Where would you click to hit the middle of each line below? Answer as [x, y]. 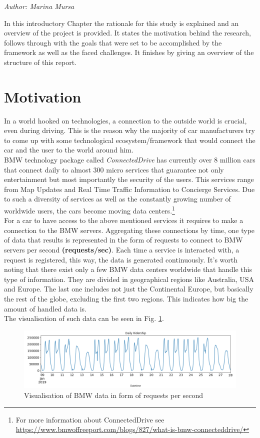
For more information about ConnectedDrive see [90, 419]
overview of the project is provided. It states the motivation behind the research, [127, 33]
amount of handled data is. [45, 308]
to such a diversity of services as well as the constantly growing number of [117, 199]
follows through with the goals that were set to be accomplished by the [113, 42]
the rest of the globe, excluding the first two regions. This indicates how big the [126, 299]
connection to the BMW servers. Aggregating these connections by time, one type [129, 230]
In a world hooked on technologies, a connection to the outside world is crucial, [125, 120]
